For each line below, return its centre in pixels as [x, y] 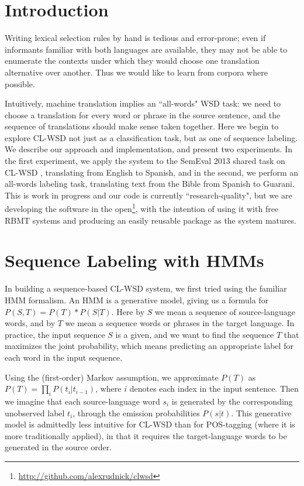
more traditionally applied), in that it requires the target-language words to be [146, 435]
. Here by [128, 311]
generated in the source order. [58, 447]
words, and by [30, 323]
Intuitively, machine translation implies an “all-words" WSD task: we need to [143, 103]
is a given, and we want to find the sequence [195, 334]
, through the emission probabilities [136, 413]
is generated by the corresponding [232, 401]
